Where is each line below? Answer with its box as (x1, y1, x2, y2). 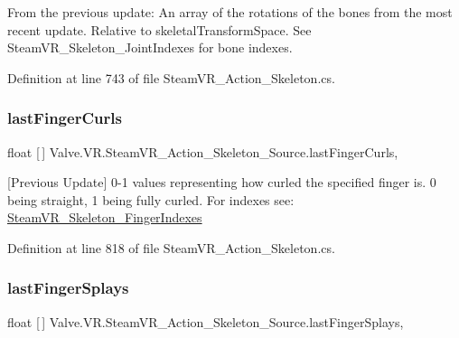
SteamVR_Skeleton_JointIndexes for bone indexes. (7, 38, 293, 57)
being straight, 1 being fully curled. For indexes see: (7, 190, 295, 209)
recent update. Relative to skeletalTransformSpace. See (7, 20, 312, 39)
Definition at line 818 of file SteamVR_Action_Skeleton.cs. (7, 238, 335, 257)
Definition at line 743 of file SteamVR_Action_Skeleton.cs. (7, 68, 335, 87)
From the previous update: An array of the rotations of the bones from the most (7, 3, 453, 21)
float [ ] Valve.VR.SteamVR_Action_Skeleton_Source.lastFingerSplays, (7, 312, 404, 331)
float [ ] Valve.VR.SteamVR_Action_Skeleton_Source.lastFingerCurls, (7, 142, 398, 161)
